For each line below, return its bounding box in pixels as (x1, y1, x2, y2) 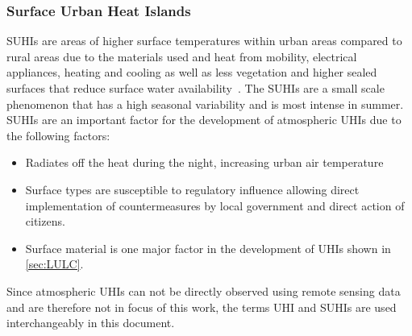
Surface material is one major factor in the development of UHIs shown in (25, 239, 391, 256)
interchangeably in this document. (6, 314, 175, 331)
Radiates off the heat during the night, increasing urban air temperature (25, 154, 384, 171)
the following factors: (6, 127, 110, 143)
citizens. (25, 213, 65, 230)
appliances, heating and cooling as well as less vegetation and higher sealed (6, 64, 377, 81)
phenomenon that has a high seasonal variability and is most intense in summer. (6, 95, 404, 112)
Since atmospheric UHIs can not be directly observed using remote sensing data (6, 282, 401, 299)
